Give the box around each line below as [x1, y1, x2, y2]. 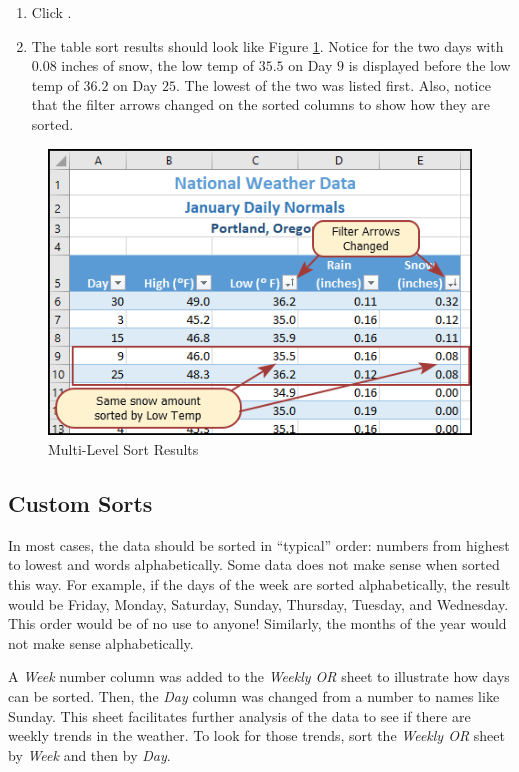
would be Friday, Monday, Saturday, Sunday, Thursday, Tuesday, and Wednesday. [8, 593, 509, 614]
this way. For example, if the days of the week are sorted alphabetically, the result [8, 574, 511, 595]
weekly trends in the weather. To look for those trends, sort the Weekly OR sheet [8, 725, 505, 746]
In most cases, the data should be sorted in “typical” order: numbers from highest [8, 534, 510, 555]
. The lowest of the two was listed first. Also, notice [175, 74, 491, 95]
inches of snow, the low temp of [61, 55, 254, 76]
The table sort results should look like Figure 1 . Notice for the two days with [31, 35, 504, 56]
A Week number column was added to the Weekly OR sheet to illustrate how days [8, 666, 510, 687]
